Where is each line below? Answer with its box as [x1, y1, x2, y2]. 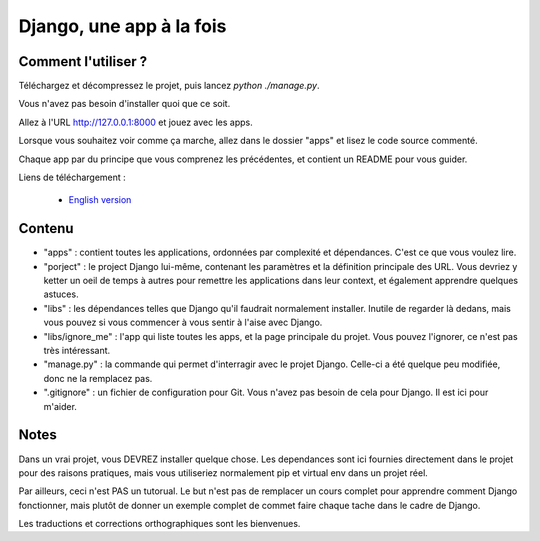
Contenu [18, 220, 74, 237]
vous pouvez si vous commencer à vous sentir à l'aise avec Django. [43, 316, 323, 329]
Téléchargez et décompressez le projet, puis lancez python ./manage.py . [18, 80, 320, 92]
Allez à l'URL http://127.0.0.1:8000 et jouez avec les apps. [18, 116, 254, 128]
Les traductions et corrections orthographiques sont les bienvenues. [18, 518, 301, 530]
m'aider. [43, 400, 77, 412]
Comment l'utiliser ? [18, 53, 148, 70]
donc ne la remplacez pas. [43, 372, 153, 384]
